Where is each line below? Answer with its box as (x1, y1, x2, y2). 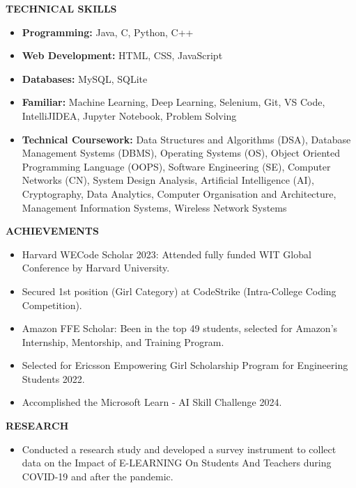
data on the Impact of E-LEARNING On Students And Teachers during (22, 455, 332, 470)
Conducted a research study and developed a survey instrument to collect (22, 441, 336, 456)
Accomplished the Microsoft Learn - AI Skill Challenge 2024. (22, 395, 282, 409)
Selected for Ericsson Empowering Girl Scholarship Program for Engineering (22, 358, 348, 372)
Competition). (22, 297, 82, 312)
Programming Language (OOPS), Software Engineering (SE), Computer (22, 159, 331, 173)
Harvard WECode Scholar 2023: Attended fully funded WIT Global (22, 246, 311, 261)
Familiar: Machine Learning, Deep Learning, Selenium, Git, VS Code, (22, 95, 325, 109)
